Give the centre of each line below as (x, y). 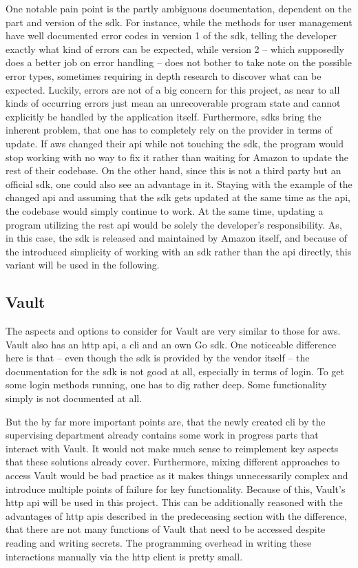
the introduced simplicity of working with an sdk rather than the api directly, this (179, 251)
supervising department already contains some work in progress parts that (162, 435)
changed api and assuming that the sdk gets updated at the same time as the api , (178, 197)
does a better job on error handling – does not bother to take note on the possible (179, 62)
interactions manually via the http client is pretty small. (124, 556)
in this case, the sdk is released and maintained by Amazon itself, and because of (177, 238)
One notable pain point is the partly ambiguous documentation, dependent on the (179, 8)
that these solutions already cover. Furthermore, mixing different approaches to (173, 462)
